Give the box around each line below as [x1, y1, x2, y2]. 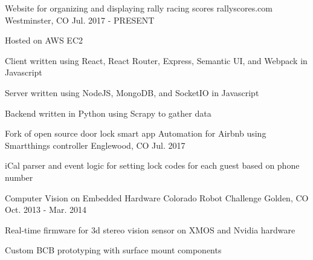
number [5, 171, 33, 183]
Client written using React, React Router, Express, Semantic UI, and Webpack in [5, 54, 308, 67]
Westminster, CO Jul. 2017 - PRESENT [5, 13, 155, 26]
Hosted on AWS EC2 [5, 34, 83, 47]
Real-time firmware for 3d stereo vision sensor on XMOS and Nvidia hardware [5, 223, 295, 236]
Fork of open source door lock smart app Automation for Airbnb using [5, 127, 266, 140]
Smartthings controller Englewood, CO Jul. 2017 [5, 138, 186, 151]
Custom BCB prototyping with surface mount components [5, 244, 222, 256]
